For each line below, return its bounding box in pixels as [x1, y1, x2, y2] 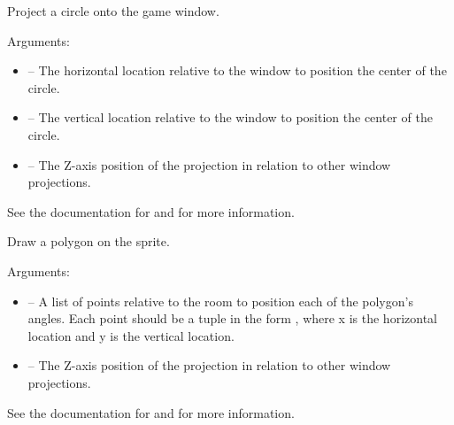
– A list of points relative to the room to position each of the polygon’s [27, 291, 413, 310]
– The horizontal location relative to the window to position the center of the [27, 61, 447, 80]
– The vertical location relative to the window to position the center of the [27, 108, 433, 127]
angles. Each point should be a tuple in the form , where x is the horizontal [27, 309, 437, 328]
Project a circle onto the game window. [7, 2, 219, 19]
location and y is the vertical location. [27, 326, 235, 344]
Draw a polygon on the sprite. [7, 232, 170, 251]
